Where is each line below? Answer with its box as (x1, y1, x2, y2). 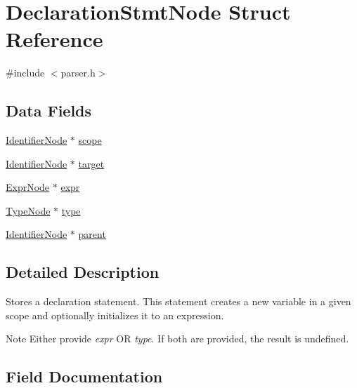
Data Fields (6, 100, 92, 121)
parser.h (60, 65, 96, 80)
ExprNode (6, 180, 50, 194)
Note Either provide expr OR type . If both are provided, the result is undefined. (6, 331, 349, 346)
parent (78, 227, 106, 241)
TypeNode (6, 203, 51, 218)
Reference (6, 25, 103, 53)
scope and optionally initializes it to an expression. (6, 307, 224, 322)
